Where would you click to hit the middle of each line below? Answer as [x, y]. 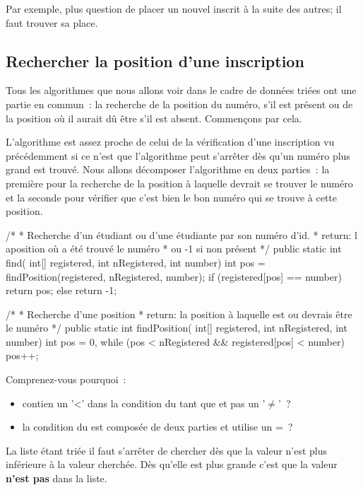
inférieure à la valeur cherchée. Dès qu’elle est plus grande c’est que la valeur [172, 464]
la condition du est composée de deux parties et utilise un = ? [157, 427]
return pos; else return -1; [61, 290]
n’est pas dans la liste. [56, 478]
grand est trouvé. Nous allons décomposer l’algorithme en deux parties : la [168, 169]
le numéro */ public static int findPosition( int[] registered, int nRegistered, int [177, 328]
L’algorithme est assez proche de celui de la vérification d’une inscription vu [170, 142]
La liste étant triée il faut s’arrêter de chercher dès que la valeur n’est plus [167, 450]
